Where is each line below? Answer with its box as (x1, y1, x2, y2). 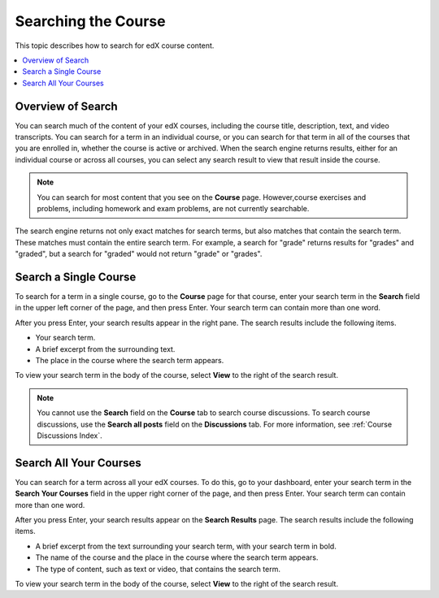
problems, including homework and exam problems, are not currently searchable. (37, 203, 310, 213)
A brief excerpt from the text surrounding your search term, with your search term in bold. (35, 541, 337, 551)
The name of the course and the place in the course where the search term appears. (35, 552, 319, 562)
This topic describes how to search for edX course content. (15, 41, 215, 50)
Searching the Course (15, 12, 166, 30)
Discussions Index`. (37, 431, 102, 440)
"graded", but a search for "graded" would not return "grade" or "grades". (15, 249, 263, 259)
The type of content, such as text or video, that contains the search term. (35, 564, 280, 574)
